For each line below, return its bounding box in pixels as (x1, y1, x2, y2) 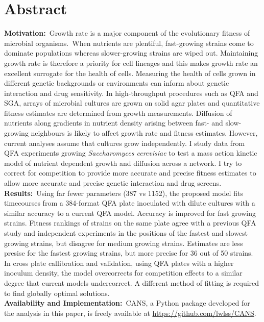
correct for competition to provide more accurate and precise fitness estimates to (4, 167, 256, 178)
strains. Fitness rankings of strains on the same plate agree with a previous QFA (4, 217, 256, 228)
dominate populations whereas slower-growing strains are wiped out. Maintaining (4, 47, 258, 58)
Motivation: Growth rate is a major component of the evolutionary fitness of (4, 28, 250, 38)
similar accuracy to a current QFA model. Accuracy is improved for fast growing (4, 207, 256, 218)
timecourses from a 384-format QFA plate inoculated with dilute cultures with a (4, 197, 255, 208)
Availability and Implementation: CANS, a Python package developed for (4, 298, 250, 308)
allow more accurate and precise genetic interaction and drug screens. (4, 178, 222, 188)
